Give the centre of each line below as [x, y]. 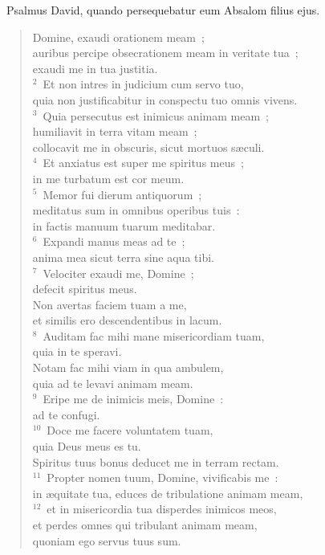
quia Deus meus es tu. [87, 446]
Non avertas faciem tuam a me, [110, 304]
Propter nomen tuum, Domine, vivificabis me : [162, 477]
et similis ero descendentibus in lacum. [127, 320]
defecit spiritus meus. [85, 289]
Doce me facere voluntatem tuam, [130, 430]
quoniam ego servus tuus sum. [107, 540]
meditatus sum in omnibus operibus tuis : [136, 210]
